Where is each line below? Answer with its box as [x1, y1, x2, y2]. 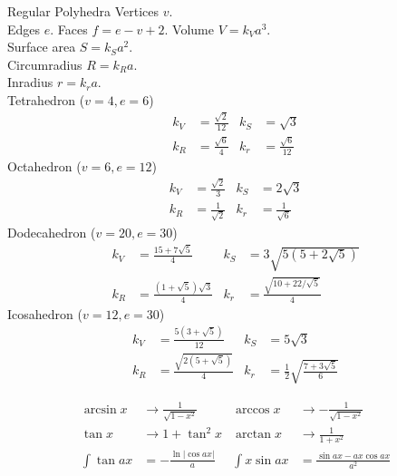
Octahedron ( [7, 156, 82, 175]
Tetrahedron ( [7, 90, 85, 109]
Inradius [7, 73, 53, 92]
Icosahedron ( [7, 304, 82, 323]
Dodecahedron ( [7, 223, 96, 242]
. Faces [50, 19, 88, 38]
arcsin [83, 403, 117, 416]
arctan [236, 428, 272, 442]
